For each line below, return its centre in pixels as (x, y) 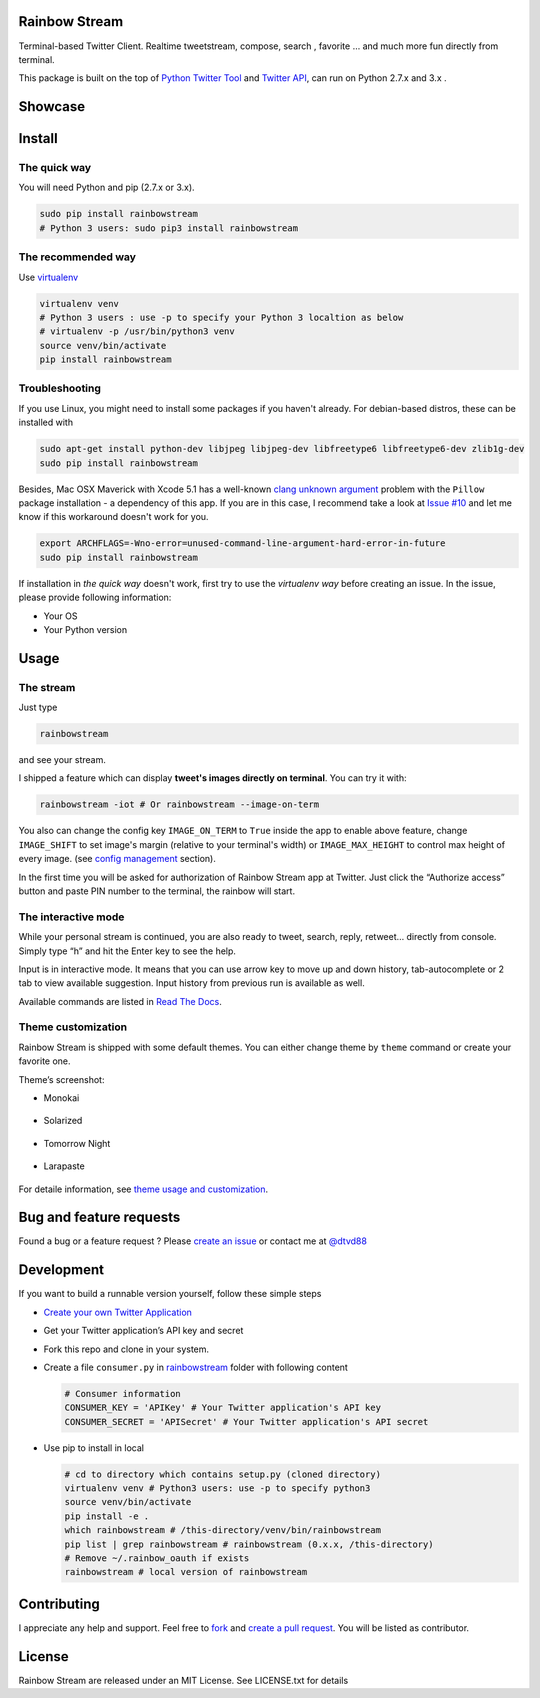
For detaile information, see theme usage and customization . (143, 1189)
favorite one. (44, 1061)
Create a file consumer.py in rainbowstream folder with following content (196, 1367)
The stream (47, 687)
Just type (38, 707)
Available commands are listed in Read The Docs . (120, 1001)
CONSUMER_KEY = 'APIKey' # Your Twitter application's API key (223, 1408)
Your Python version (85, 629)
